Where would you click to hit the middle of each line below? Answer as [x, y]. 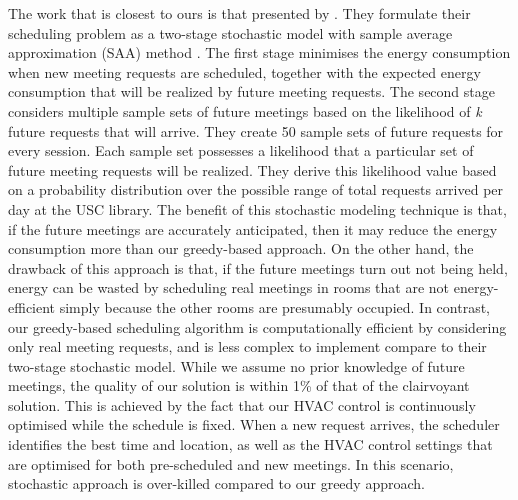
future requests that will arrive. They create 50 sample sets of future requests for [256, 130]
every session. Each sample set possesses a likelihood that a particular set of [241, 150]
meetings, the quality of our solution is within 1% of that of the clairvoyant [239, 385]
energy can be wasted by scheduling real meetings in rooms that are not [229, 287]
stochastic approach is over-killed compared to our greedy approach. [216, 483]
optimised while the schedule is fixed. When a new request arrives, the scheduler [254, 424]
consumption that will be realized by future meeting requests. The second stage [251, 91]
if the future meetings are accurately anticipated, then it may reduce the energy [253, 228]
